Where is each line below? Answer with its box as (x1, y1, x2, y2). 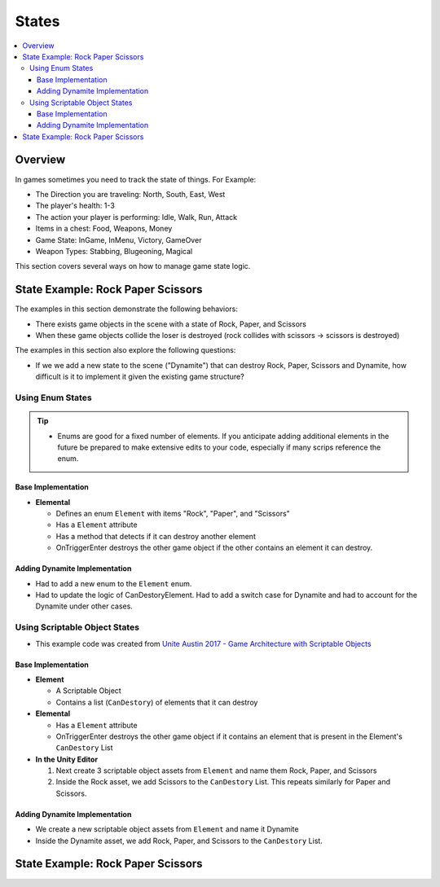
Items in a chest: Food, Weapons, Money (35, 224, 173, 234)
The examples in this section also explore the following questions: (15, 345, 236, 355)
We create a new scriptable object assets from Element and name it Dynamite (35, 824, 299, 834)
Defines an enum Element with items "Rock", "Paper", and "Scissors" (55, 509, 291, 519)
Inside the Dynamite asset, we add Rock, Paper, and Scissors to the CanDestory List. (35, 836, 323, 845)
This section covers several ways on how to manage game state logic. (15, 261, 251, 271)
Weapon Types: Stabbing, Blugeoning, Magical (35, 246, 193, 256)
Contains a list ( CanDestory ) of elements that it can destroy (55, 697, 258, 707)
